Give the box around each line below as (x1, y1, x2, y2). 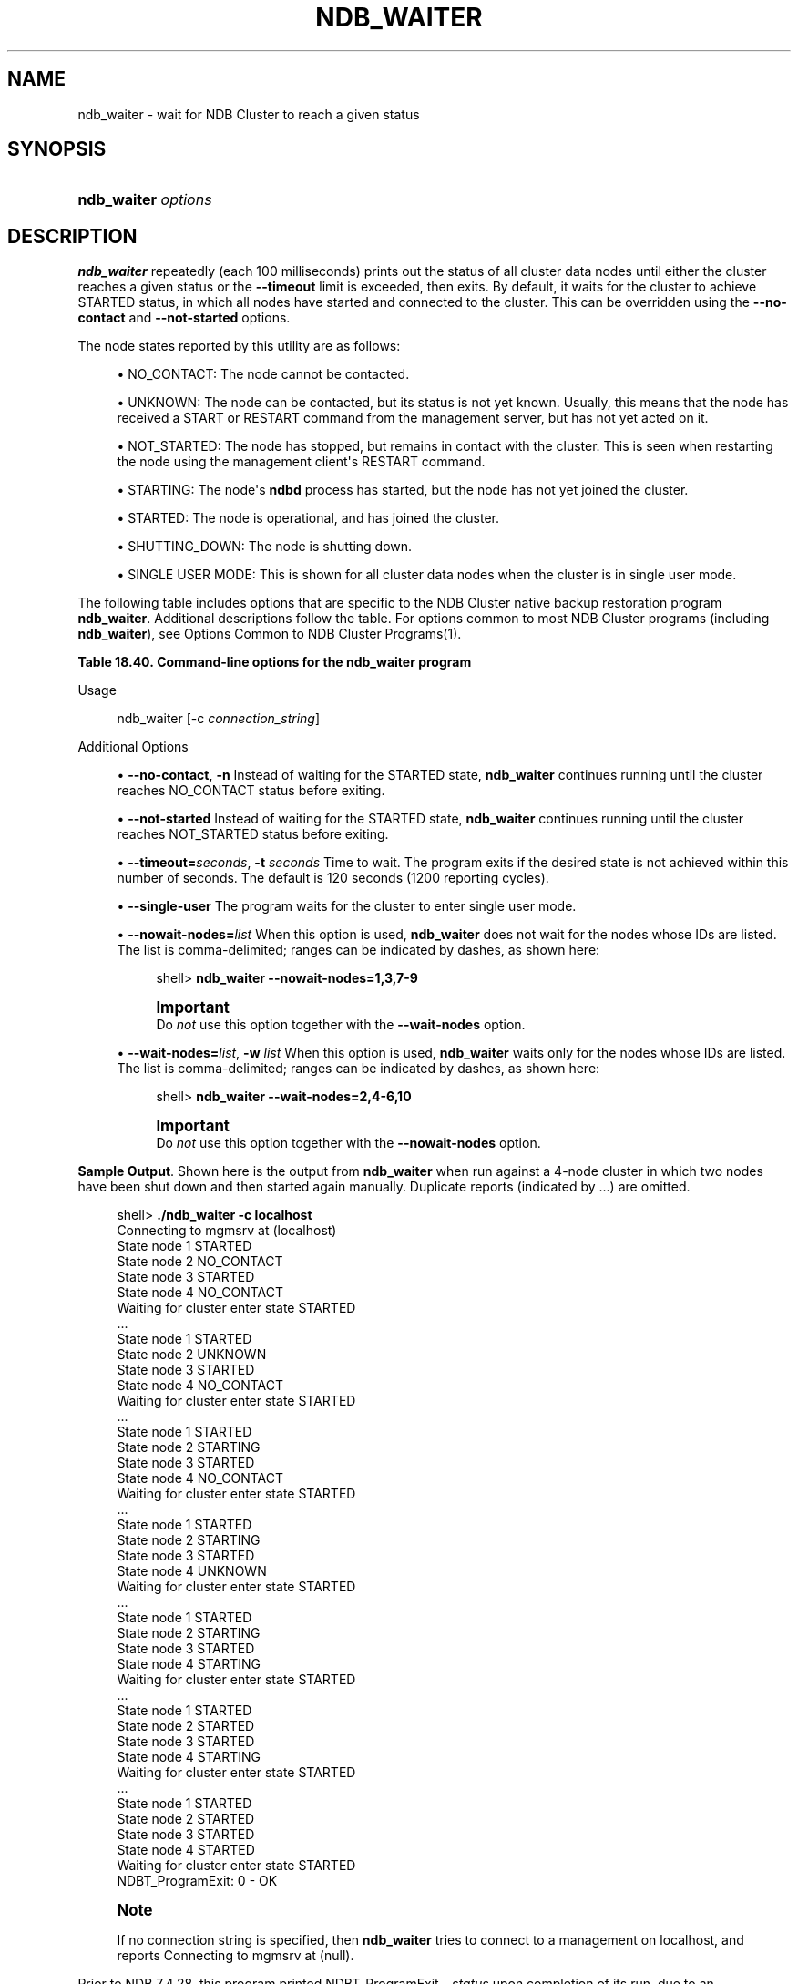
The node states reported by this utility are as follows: (77, 338, 401, 354)
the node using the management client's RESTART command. (117, 454, 486, 470)
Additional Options (77, 739, 189, 755)
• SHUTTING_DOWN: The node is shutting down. (117, 538, 413, 555)
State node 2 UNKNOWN (117, 1346, 267, 1363)
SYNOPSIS (7, 138, 107, 161)
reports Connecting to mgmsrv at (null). (117, 1948, 354, 1964)
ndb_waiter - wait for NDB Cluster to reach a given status (77, 106, 420, 122)
